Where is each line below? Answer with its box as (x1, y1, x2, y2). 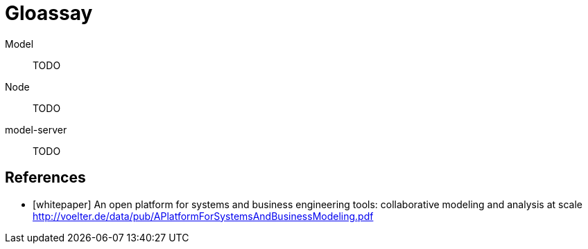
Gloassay (5, 1, 93, 25)
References (5, 169, 86, 187)
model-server (5, 123, 67, 136)
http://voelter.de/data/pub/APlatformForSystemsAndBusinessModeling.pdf (33, 210, 374, 222)
